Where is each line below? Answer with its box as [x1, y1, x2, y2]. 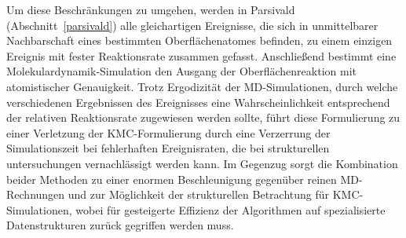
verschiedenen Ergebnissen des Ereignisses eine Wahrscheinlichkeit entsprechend [6, 93, 390, 110]
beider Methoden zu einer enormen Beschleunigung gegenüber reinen [6, 170, 337, 187]
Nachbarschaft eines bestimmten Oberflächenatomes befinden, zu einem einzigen [6, 32, 393, 49]
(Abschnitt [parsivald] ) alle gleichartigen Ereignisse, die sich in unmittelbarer [6, 16, 379, 33]
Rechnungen [6, 186, 65, 203]
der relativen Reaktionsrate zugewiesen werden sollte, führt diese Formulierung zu [6, 109, 401, 126]
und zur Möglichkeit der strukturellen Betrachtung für [68, 186, 330, 203]
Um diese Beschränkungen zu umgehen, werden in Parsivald [6, 2, 295, 17]
